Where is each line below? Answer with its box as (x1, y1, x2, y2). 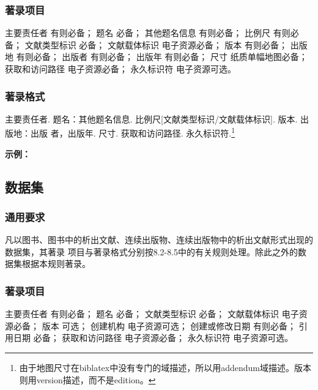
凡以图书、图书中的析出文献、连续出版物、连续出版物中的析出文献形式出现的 (5, 233, 313, 246)
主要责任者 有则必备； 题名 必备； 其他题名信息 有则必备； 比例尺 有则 (5, 26, 290, 39)
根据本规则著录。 (21, 257, 91, 270)
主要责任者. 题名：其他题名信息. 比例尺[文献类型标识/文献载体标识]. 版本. (5, 112, 298, 125)
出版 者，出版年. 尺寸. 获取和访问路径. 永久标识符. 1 (30, 125, 235, 140)
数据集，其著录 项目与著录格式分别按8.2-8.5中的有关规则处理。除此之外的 (5, 245, 298, 258)
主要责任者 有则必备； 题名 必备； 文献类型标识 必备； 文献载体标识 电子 (5, 307, 299, 320)
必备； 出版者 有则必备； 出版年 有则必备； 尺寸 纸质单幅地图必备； (33, 50, 308, 63)
